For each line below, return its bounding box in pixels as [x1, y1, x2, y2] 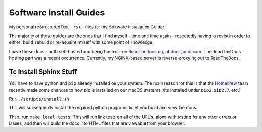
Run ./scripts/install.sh [9, 96, 70, 102]
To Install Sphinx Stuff [9, 67, 77, 76]
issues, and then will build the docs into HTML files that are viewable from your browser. [9, 120, 185, 126]
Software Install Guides [9, 7, 105, 18]
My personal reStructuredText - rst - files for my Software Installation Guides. [9, 24, 166, 30]
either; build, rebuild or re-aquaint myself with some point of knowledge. [9, 40, 154, 45]
